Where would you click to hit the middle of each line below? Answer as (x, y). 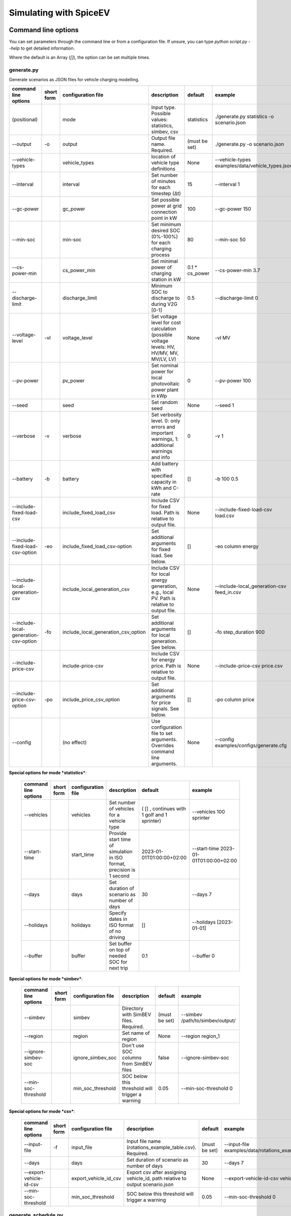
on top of (120, 949)
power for (162, 372)
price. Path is (166, 666)
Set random (164, 402)
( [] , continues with (164, 808)
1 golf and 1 (154, 815)
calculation (164, 329)
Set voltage (164, 317)
